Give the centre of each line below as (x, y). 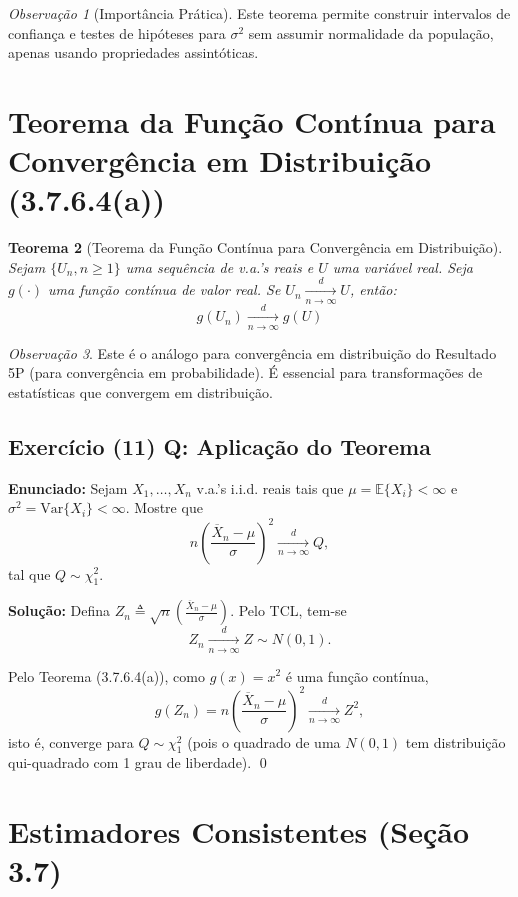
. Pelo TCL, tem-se (288, 610)
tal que (29, 573)
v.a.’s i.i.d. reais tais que (270, 487)
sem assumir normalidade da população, (371, 32)
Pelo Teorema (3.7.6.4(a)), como (106, 675)
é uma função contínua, (357, 675)
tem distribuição (455, 741)
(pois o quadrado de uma (264, 741)
